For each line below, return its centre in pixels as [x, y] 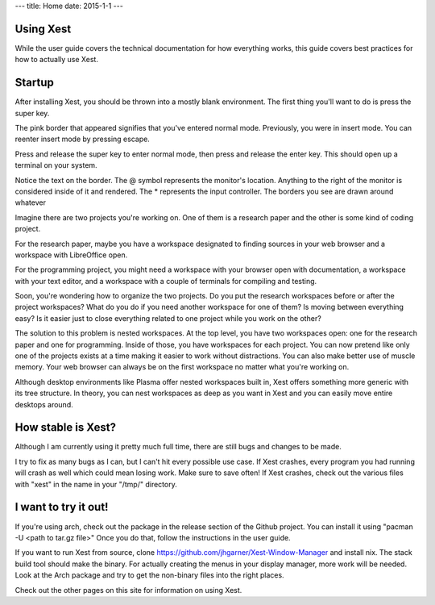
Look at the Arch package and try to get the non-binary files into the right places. [150, 575]
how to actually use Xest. [56, 60]
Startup [34, 83]
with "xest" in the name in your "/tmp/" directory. [96, 484]
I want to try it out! [62, 507]
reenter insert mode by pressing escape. [83, 139]
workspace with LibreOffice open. [71, 255]
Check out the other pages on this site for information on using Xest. [128, 590]
